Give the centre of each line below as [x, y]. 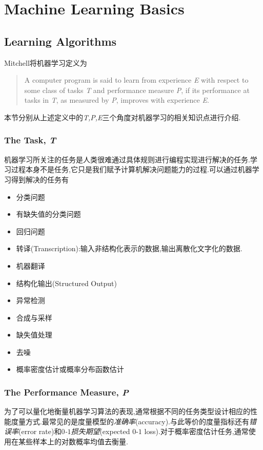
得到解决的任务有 [40, 179]
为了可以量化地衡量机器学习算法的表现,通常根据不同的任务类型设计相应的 [127, 411]
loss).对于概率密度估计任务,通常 [196, 431]
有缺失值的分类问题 [48, 214]
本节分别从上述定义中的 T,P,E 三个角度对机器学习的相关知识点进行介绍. [123, 117]
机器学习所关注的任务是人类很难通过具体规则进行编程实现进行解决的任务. [127, 159]
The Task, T [30, 140]
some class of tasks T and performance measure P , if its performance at [137, 90]
